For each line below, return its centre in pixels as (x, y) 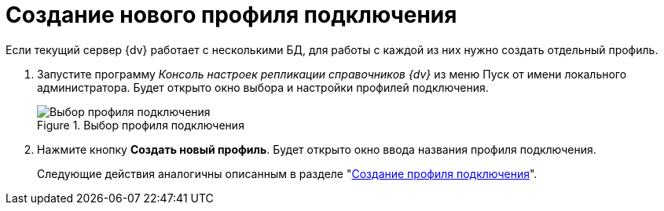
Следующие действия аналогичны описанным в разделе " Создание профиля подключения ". (287, 173)
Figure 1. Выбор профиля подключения (141, 125)
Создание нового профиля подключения (231, 15)
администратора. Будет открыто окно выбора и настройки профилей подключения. (263, 87)
